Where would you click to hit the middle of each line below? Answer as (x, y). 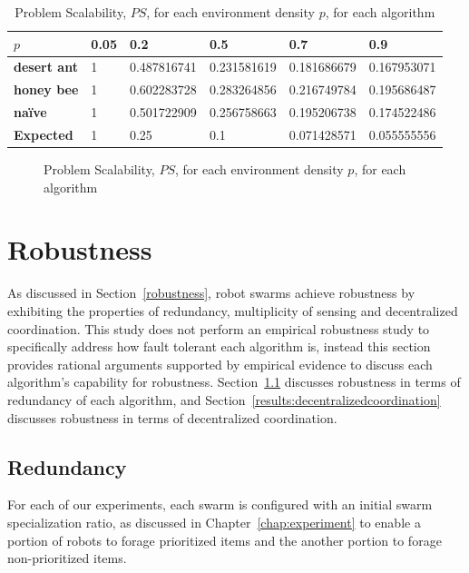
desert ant (46, 67)
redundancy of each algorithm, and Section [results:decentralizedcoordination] (224, 399)
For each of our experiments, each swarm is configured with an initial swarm (220, 504)
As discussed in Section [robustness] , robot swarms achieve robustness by (211, 293)
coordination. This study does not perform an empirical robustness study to (219, 328)
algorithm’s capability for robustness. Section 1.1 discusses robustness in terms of (234, 382)
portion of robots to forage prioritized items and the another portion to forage (225, 540)
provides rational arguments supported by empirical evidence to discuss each (220, 364)
